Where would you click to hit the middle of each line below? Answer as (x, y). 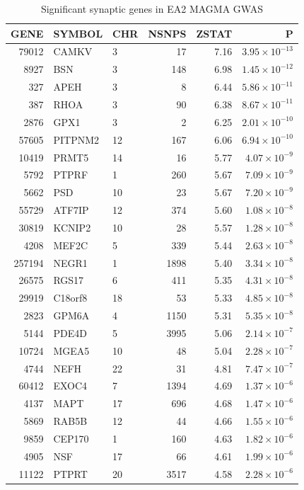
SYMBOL (78, 33)
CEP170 (71, 438)
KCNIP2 (72, 227)
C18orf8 (70, 298)
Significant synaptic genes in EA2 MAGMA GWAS (152, 8)
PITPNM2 (76, 139)
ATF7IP (71, 210)
